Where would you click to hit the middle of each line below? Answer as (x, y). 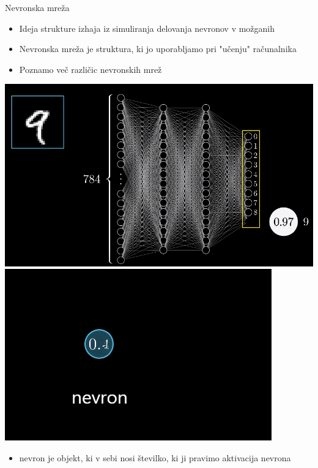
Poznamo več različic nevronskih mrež (91, 69)
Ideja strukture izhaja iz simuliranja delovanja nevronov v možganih (147, 28)
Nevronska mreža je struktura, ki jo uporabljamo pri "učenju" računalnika (158, 49)
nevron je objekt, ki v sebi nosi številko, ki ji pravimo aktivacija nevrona (155, 458)
